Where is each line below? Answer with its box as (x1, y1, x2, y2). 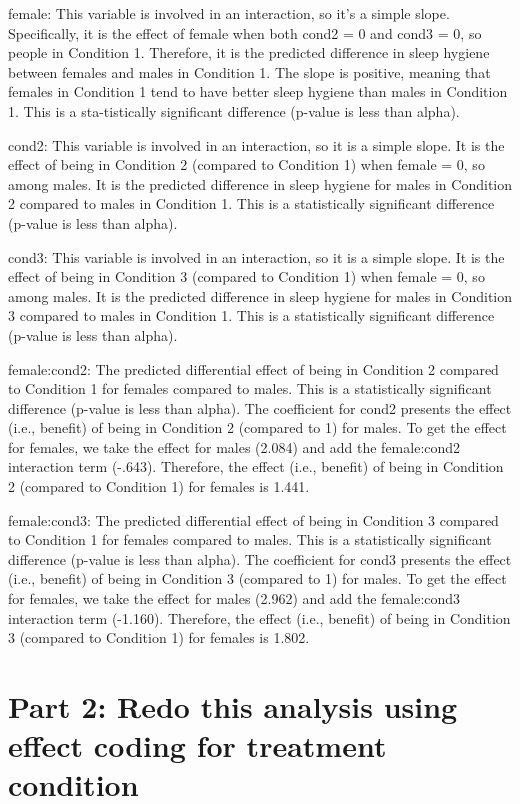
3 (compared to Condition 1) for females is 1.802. (8, 627, 310, 648)
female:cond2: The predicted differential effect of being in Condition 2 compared (8, 358, 499, 379)
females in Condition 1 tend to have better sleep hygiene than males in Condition (8, 81, 508, 102)
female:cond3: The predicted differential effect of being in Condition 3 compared (8, 509, 499, 530)
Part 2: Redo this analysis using (8, 686, 458, 726)
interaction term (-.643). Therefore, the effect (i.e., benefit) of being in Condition (8, 456, 504, 477)
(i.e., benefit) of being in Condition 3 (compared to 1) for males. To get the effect (8, 568, 507, 589)
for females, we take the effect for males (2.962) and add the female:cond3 (8, 588, 461, 609)
